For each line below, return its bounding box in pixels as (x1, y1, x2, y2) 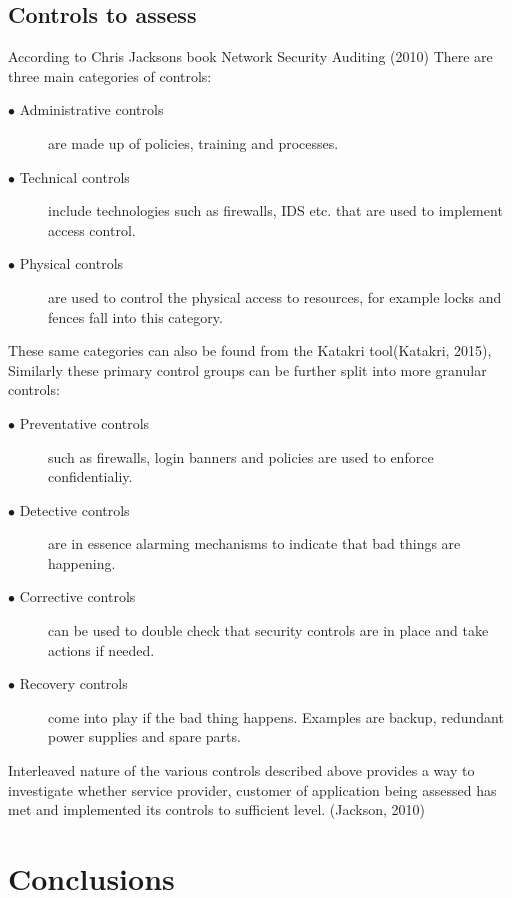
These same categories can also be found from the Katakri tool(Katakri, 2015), (8, 340, 492, 361)
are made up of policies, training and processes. (48, 132, 339, 153)
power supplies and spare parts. (48, 726, 241, 747)
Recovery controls (19, 673, 128, 694)
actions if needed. (48, 639, 155, 660)
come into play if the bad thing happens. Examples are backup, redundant (48, 706, 504, 727)
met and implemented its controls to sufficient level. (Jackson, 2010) (8, 799, 425, 820)
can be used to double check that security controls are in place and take (48, 620, 489, 641)
